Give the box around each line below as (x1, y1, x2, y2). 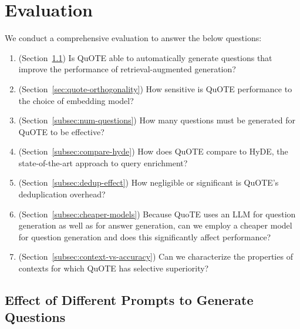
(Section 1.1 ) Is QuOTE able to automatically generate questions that (18, 51, 272, 63)
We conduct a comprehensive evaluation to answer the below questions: (5, 32, 262, 44)
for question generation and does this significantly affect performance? (18, 230, 271, 243)
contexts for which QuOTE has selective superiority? (18, 262, 209, 274)
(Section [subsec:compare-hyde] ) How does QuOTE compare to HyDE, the (18, 145, 288, 157)
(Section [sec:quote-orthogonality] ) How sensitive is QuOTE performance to (18, 82, 292, 95)
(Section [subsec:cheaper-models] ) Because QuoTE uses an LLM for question (18, 207, 296, 220)
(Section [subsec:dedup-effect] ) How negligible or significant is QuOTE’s (18, 176, 279, 189)
